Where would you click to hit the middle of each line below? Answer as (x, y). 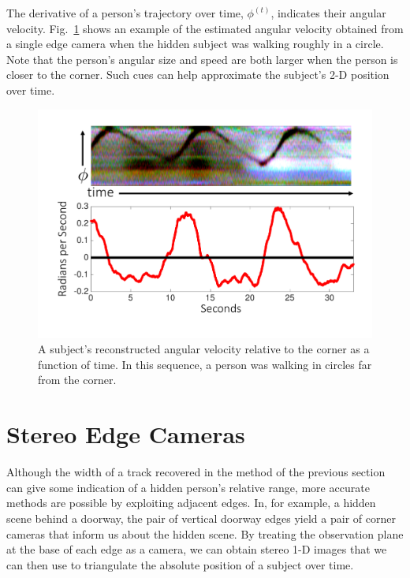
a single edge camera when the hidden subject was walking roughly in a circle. (195, 44)
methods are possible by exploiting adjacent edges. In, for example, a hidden (191, 503)
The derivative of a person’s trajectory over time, (125, 13)
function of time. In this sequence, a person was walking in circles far (205, 364)
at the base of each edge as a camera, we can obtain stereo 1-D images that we (197, 549)
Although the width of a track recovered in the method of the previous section (196, 472)
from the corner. (77, 380)
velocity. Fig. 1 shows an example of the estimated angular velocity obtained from (205, 28)
